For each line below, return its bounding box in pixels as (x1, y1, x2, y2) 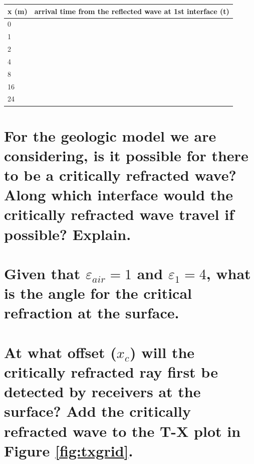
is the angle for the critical (4, 283, 192, 303)
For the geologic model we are (4, 125, 216, 146)
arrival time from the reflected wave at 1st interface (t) (34, 6, 229, 16)
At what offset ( (4, 341, 117, 362)
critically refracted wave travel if (4, 204, 234, 224)
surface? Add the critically (4, 401, 191, 421)
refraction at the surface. (4, 302, 179, 323)
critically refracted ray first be (4, 361, 218, 382)
